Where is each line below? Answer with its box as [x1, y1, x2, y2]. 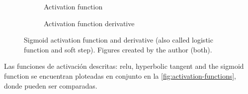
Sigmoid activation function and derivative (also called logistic [24, 35, 213, 45]
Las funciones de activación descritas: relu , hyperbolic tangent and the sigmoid [4, 61, 244, 71]
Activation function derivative [44, 18, 135, 28]
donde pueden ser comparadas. [4, 80, 97, 91]
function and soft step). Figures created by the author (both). [24, 44, 212, 54]
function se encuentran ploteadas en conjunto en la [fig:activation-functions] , [4, 70, 237, 81]
